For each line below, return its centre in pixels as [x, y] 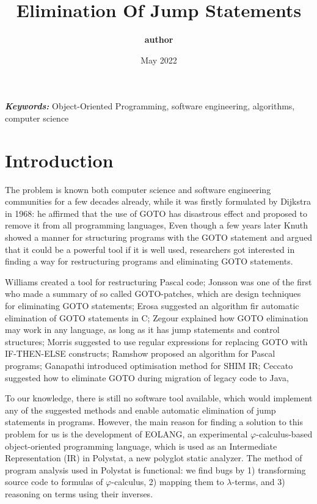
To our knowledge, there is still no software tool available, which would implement [159, 398]
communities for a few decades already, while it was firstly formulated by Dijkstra [158, 201]
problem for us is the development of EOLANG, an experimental [126, 433]
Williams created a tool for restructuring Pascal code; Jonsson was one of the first [158, 281]
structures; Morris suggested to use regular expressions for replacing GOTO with [156, 341]
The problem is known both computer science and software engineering [138, 189]
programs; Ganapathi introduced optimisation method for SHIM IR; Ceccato [149, 365]
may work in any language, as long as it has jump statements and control [142, 330]
